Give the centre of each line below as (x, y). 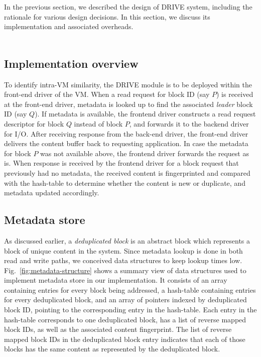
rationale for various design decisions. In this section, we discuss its (107, 16)
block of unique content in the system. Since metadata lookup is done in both (123, 250)
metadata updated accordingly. (52, 193)
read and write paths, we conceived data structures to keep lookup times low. (123, 260)
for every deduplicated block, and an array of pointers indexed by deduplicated (125, 300)
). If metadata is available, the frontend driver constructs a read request (145, 114)
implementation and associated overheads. (69, 26)
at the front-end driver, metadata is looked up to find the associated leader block (128, 104)
